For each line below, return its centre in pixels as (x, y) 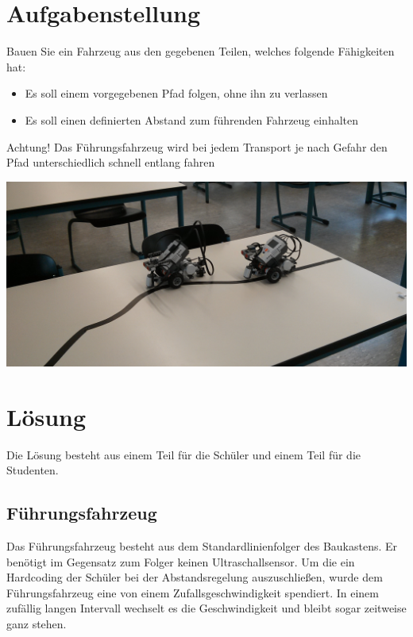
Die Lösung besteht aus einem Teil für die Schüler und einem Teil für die (184, 454)
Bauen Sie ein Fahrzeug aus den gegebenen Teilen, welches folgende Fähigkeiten (201, 51)
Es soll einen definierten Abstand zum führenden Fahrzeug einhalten (192, 119)
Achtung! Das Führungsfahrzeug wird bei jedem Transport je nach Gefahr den (197, 146)
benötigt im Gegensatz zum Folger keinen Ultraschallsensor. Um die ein (181, 561)
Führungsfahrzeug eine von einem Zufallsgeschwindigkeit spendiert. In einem (193, 592)
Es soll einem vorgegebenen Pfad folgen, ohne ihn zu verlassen (176, 93)
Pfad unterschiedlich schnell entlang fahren (111, 162)
